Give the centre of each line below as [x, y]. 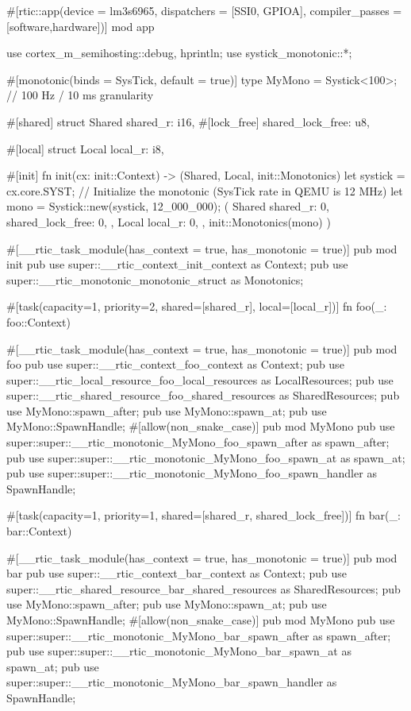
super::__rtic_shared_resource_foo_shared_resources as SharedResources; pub [203, 395]
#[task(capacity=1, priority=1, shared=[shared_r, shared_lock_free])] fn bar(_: [204, 515]
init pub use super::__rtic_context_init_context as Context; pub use [177, 264]
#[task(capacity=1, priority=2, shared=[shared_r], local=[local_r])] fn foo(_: [197, 306]
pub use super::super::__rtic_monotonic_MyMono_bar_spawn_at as [179, 651]
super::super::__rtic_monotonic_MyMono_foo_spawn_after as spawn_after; [198, 442]
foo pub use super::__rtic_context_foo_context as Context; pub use [175, 364]
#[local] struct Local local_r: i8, [85, 148]
